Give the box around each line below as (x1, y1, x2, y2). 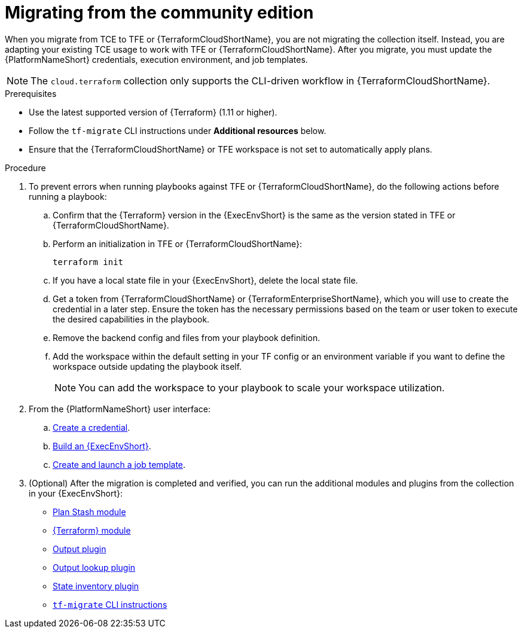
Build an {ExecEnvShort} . (53, 440, 151, 451)
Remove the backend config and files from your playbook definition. (53, 332, 320, 343)
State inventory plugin (53, 580, 139, 591)
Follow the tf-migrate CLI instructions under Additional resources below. (29, 125, 326, 136)
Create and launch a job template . (53, 459, 186, 470)
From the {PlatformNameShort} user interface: (29, 403, 211, 414)
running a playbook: (29, 191, 107, 202)
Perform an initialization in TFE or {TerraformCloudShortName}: (53, 238, 303, 249)
